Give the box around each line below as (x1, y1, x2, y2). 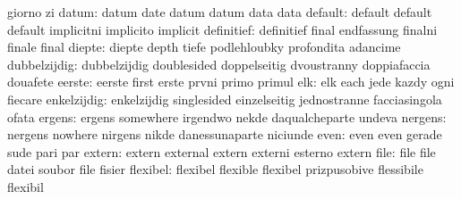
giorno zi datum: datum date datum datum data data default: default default (7, 3, 432, 21)
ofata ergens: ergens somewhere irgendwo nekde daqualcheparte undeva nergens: (7, 107, 447, 126)
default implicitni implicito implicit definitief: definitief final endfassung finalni (7, 20, 438, 38)
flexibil (7, 177, 44, 195)
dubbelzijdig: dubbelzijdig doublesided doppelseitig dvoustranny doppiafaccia (7, 54, 431, 73)
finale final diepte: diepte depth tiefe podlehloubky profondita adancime (7, 37, 401, 56)
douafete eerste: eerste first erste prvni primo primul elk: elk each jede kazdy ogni (7, 72, 455, 91)
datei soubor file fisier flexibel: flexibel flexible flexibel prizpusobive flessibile (7, 160, 423, 178)
